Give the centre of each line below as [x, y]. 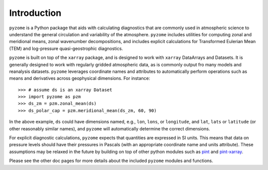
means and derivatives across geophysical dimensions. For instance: [80, 78]
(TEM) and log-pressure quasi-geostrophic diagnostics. [66, 48]
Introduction [35, 13]
